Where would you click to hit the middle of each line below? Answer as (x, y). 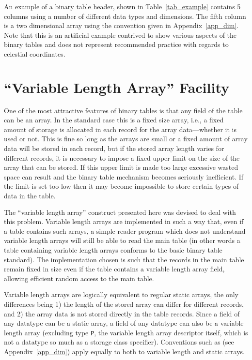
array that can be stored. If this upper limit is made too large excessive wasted (121, 167)
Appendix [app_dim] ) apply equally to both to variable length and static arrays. (124, 351)
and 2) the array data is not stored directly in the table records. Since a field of (122, 313)
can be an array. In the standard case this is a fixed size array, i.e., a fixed (114, 120)
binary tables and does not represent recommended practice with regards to (116, 44)
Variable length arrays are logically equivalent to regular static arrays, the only (121, 294)
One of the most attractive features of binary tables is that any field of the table (123, 110)
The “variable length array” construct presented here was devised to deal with (120, 212)
